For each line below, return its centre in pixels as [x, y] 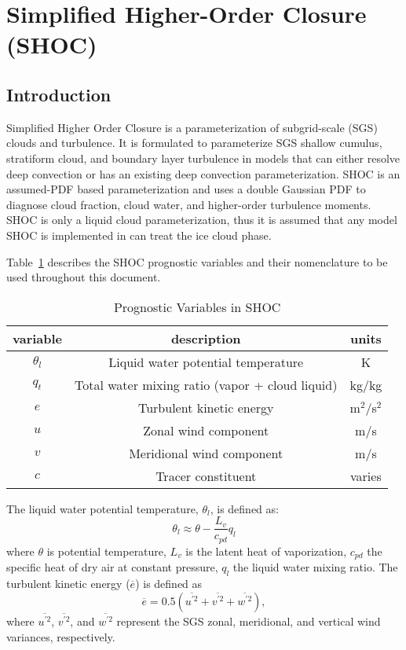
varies [366, 476]
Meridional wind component [206, 453]
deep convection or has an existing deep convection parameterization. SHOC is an [203, 173]
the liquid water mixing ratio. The [315, 567]
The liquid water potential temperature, [102, 508]
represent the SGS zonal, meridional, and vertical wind [249, 621]
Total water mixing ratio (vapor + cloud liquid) [206, 384]
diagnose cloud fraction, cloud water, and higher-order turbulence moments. [189, 204]
